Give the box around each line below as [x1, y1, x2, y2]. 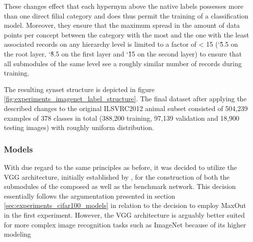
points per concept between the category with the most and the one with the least [4, 29, 249, 39]
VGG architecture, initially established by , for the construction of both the [4, 171, 230, 182]
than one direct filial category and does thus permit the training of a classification [4, 10, 249, 20]
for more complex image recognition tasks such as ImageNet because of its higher [4, 219, 246, 229]
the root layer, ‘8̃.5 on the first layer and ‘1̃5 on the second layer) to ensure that [4, 48, 242, 58]
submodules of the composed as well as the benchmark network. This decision [4, 181, 236, 191]
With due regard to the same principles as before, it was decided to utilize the [4, 162, 237, 172]
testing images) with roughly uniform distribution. [4, 122, 154, 132]
